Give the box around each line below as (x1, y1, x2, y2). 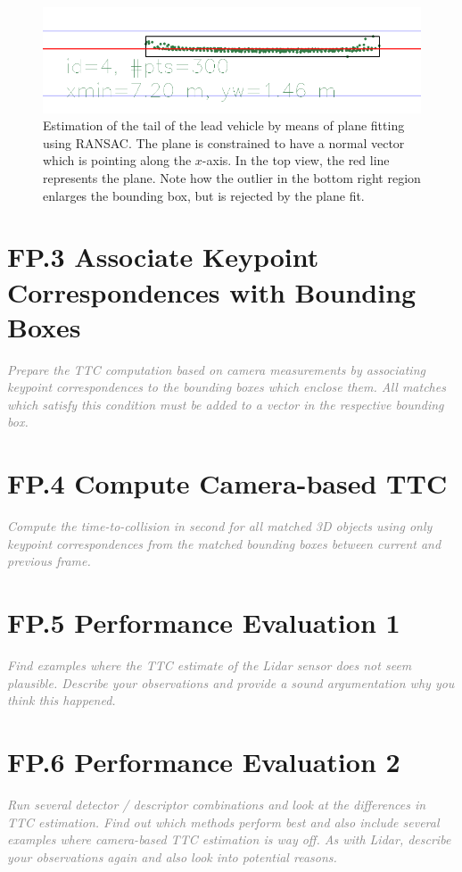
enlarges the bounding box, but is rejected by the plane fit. (43, 186, 365, 204)
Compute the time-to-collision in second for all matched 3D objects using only (7, 517, 433, 536)
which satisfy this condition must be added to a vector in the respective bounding (7, 394, 444, 413)
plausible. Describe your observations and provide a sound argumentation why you (7, 673, 455, 692)
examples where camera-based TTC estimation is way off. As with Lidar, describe (7, 830, 451, 849)
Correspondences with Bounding (7, 273, 417, 310)
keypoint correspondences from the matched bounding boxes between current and (7, 534, 441, 552)
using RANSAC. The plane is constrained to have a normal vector (43, 133, 405, 152)
